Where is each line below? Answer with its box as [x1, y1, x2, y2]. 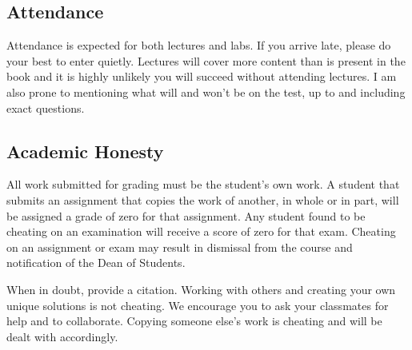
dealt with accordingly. [6, 328, 118, 344]
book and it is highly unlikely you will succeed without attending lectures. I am [6, 68, 397, 85]
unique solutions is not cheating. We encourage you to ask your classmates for [6, 296, 389, 313]
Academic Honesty [6, 138, 164, 163]
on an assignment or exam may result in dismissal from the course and [6, 238, 353, 255]
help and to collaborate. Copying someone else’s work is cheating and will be [6, 312, 382, 329]
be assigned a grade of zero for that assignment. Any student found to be [6, 207, 366, 224]
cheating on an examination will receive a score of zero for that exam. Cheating [6, 223, 396, 240]
